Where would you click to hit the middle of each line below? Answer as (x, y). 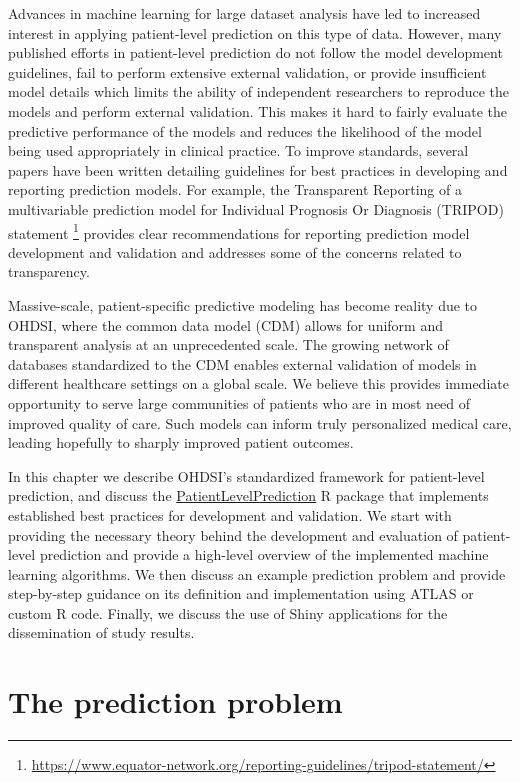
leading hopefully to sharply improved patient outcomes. (181, 442)
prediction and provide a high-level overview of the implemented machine (264, 554)
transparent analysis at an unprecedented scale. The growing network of (228, 344)
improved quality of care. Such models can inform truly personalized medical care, (260, 422)
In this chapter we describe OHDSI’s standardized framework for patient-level (246, 475)
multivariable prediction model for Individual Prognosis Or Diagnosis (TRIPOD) (256, 208)
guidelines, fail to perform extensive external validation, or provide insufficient (247, 71)
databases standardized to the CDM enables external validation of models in (242, 363)
